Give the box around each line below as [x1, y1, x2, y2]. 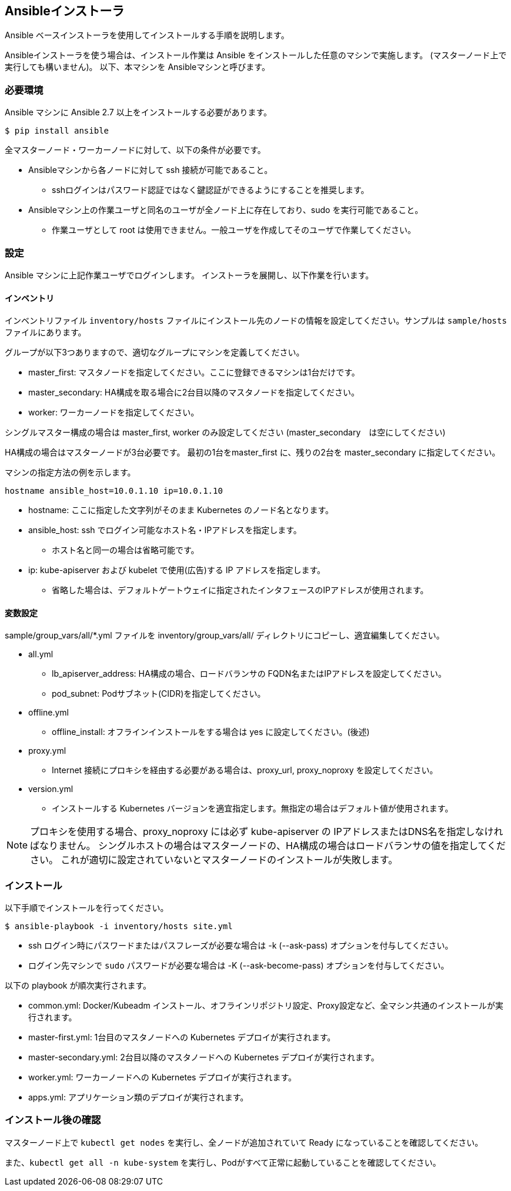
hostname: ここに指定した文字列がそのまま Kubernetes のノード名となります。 [28, 505, 334, 515]
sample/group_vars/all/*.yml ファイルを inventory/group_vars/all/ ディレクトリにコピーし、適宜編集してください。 [5, 630, 445, 641]
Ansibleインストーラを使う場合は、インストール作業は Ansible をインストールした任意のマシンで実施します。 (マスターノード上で [5, 50, 507, 61]
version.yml [28, 784, 74, 794]
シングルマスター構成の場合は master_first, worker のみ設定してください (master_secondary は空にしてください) [5, 427, 446, 438]
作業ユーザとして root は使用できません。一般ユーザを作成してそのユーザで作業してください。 [52, 225, 416, 235]
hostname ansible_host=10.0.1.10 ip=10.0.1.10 [5, 486, 223, 496]
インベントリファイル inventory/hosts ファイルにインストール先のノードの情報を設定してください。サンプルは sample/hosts [5, 315, 507, 326]
